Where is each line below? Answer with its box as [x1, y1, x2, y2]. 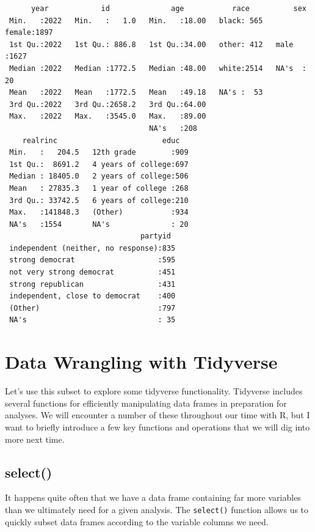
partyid [140, 232, 172, 241]
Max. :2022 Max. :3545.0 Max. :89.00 [9, 112, 206, 121]
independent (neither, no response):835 [9, 243, 176, 253]
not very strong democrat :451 [9, 268, 176, 277]
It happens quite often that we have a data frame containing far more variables [5, 491, 301, 504]
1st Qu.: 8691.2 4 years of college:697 [9, 160, 189, 169]
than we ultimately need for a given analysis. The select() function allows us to [5, 503, 309, 515]
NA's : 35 [9, 316, 176, 325]
